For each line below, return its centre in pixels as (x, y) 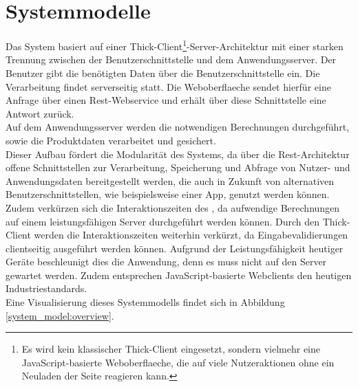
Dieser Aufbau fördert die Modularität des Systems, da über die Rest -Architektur (178, 154)
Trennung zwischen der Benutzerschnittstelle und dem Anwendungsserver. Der (171, 59)
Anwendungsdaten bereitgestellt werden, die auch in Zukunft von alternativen (170, 180)
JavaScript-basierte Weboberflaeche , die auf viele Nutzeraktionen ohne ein (178, 362)
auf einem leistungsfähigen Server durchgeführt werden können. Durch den (163, 221)
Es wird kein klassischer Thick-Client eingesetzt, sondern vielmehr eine (171, 349)
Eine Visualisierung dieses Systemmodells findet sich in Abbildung (145, 302)
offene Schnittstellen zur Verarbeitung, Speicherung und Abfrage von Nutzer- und (178, 167)
